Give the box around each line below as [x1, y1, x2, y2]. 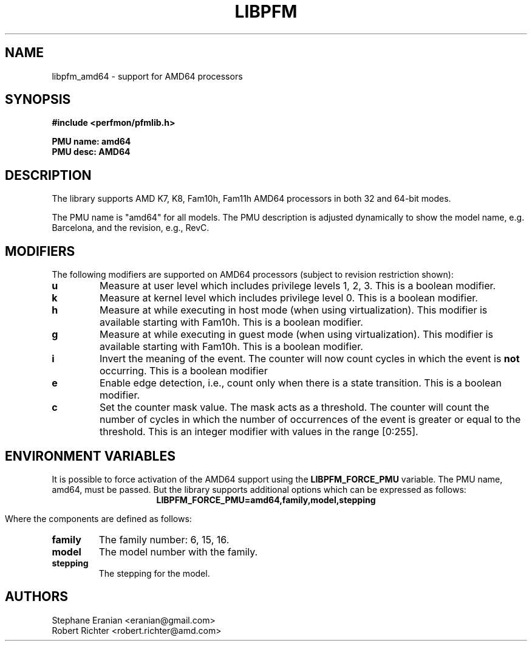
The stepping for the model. [98, 568, 210, 579]
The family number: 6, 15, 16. [98, 533, 230, 546]
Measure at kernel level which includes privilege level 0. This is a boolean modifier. [100, 292, 478, 304]
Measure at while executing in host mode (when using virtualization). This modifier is [100, 304, 488, 317]
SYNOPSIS [5, 92, 71, 108]
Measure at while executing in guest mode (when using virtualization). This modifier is [100, 328, 493, 341]
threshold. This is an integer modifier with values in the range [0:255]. [100, 425, 418, 438]
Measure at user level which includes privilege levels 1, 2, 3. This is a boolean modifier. [100, 280, 496, 292]
